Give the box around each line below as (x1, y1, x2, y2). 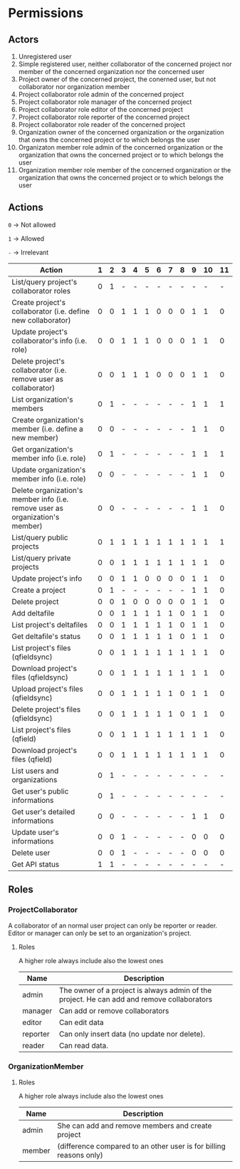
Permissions (8, 5, 84, 21)
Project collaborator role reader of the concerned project (18, 120, 186, 129)
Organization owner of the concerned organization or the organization (18, 128, 224, 136)
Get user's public (11, 786, 69, 796)
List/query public (11, 532, 68, 542)
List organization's (11, 394, 73, 404)
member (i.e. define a (11, 424, 84, 434)
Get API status (11, 859, 60, 869)
